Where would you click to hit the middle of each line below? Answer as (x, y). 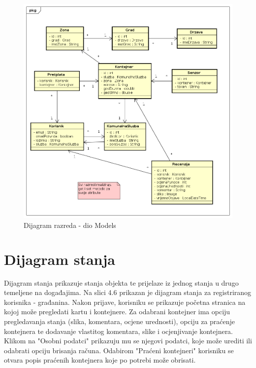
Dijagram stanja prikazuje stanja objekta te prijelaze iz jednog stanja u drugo (121, 282)
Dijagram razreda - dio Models (70, 225)
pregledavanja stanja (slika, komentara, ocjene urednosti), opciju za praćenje (120, 321)
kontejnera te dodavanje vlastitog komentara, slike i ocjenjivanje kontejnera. (119, 331)
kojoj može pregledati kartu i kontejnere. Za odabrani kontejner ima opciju (117, 312)
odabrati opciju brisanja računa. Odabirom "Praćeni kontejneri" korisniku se (119, 350)
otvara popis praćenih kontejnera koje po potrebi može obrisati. (100, 360)
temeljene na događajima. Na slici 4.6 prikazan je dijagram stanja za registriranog (128, 292)
